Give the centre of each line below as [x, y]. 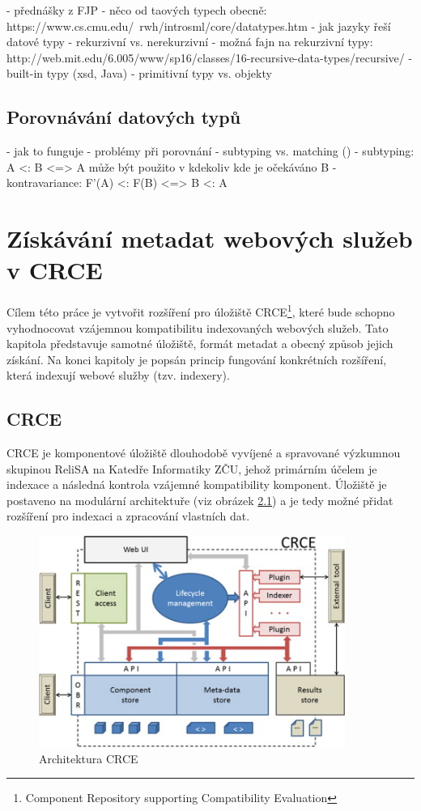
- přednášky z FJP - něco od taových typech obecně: [137, 10]
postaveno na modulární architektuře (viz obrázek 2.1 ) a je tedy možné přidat [200, 500]
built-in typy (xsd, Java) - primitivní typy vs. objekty [139, 73]
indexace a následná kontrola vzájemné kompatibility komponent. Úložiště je [197, 484]
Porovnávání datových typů [124, 117]
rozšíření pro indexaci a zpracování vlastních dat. [128, 516]
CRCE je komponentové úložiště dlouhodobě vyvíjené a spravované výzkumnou [204, 453]
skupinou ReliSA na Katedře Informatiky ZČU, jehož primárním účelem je [192, 468]
